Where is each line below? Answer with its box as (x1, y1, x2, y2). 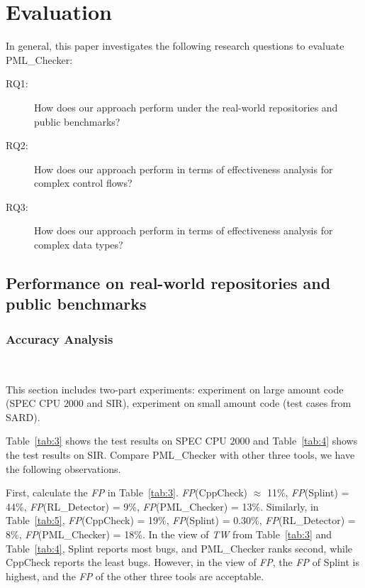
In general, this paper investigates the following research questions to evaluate (6, 38, 344, 53)
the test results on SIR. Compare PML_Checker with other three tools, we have (6, 447, 355, 462)
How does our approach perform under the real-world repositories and (34, 99, 338, 114)
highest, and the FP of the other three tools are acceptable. (6, 568, 264, 583)
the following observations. (6, 461, 121, 476)
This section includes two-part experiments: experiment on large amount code (6, 381, 344, 396)
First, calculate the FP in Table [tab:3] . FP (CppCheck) (6, 485, 247, 500)
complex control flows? (34, 175, 133, 190)
